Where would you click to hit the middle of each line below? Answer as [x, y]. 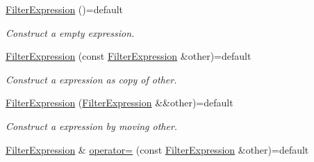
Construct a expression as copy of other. [91, 79]
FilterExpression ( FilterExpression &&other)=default [119, 103]
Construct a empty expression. [70, 32]
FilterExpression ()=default [65, 9]
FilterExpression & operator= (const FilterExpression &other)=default [157, 149]
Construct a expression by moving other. [92, 125]
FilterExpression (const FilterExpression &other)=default [129, 56]
